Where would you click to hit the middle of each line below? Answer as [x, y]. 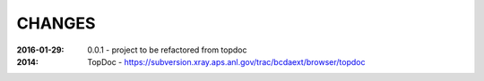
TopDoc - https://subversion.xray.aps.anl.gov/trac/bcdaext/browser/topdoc [226, 61]
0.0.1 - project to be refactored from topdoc [167, 50]
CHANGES [56, 23]
